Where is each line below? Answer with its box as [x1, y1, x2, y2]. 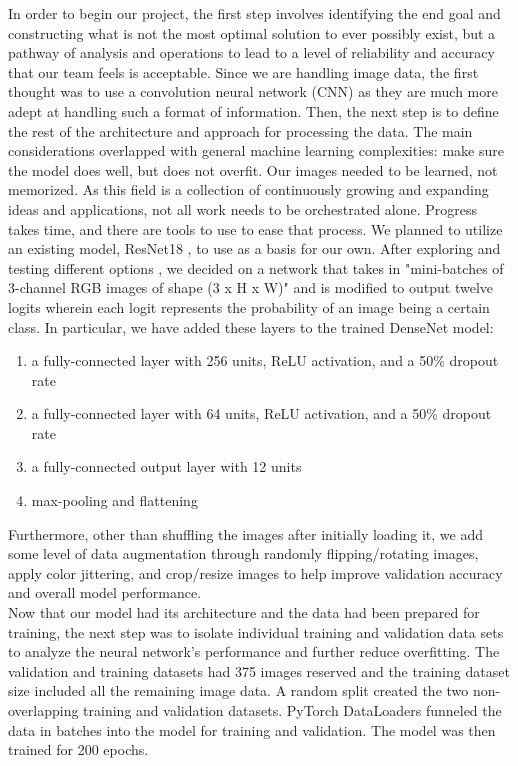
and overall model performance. [8, 582, 202, 603]
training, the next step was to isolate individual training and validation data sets [8, 621, 504, 642]
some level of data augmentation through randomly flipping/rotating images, [8, 543, 479, 564]
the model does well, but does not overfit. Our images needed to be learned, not [8, 159, 498, 180]
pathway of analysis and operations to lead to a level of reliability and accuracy [8, 42, 495, 63]
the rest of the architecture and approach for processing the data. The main [8, 120, 473, 141]
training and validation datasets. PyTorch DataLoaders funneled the [83, 700, 502, 720]
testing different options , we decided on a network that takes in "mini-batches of [8, 257, 504, 278]
